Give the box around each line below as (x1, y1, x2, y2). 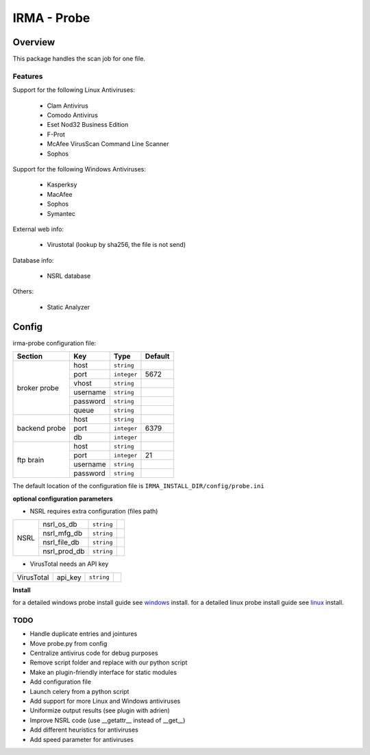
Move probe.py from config (29, 639, 108, 647)
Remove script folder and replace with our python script (29, 658, 188, 667)
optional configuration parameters (12, 494, 113, 503)
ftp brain (16, 455, 45, 464)
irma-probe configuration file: (12, 339, 97, 347)
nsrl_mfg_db (42, 529, 82, 538)
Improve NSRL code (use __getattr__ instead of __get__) (29, 716, 186, 724)
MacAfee (47, 190, 73, 198)
